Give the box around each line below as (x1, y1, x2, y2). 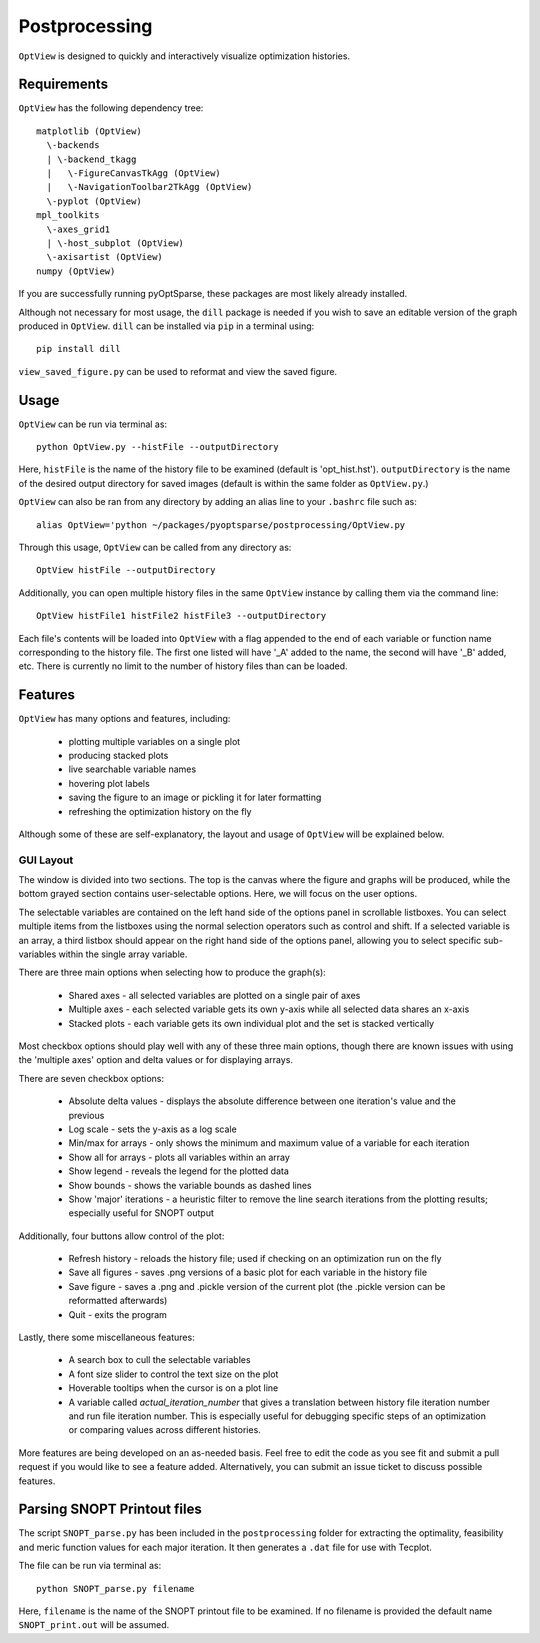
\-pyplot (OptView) (46, 195, 142, 207)
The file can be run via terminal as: (18, 1560, 162, 1572)
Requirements (18, 76, 109, 93)
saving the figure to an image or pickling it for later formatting (68, 791, 322, 804)
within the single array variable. (58, 948, 188, 960)
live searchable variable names (68, 763, 197, 775)
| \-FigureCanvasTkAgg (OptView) (46, 168, 222, 179)
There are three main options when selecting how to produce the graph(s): (18, 966, 327, 979)
